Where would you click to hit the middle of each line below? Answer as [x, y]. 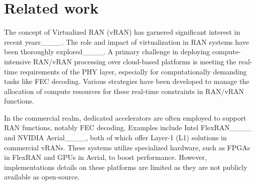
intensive [18, 61]
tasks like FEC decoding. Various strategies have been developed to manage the [127, 81]
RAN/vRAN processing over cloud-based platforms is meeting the [135, 61]
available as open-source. [42, 177]
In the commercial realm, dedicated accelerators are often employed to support [125, 117]
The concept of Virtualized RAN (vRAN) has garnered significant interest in [122, 32]
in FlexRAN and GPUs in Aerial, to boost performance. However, [105, 157]
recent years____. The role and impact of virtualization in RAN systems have [126, 41]
